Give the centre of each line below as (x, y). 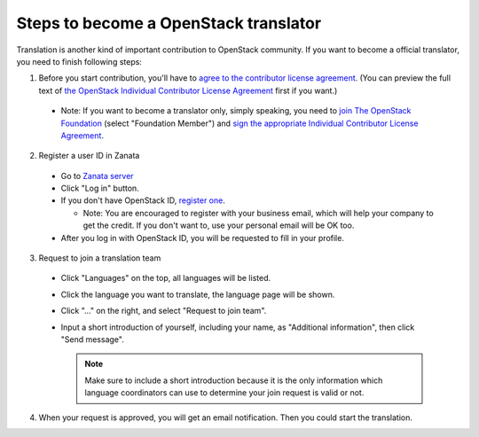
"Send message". (92, 339)
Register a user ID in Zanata (89, 156)
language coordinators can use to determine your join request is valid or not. (224, 393)
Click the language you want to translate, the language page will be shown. (198, 294)
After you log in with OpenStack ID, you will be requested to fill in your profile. (203, 238)
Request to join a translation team (100, 258)
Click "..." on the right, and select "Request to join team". (164, 311)
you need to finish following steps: (79, 61)
